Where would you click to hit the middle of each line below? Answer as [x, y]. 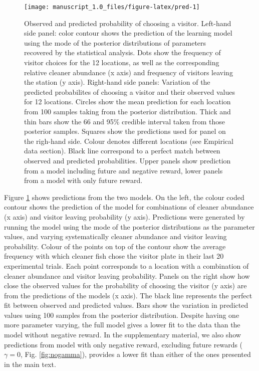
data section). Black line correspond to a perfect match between [122, 151]
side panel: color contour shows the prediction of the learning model [128, 33]
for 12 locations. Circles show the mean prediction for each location [127, 102]
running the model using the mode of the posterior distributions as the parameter [129, 226]
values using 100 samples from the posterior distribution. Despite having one [122, 315]
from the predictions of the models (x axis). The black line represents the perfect [128, 295]
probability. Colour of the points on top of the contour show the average [115, 246]
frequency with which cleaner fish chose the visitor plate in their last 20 [114, 256]
